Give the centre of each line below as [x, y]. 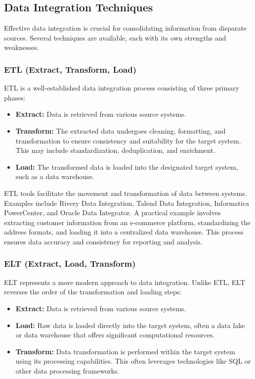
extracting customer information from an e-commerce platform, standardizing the [127, 222]
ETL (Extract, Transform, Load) [70, 69]
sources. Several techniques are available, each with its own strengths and [115, 37]
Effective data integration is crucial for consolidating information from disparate [126, 28]
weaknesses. [21, 47]
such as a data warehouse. [55, 176]
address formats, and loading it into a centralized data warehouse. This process [124, 232]
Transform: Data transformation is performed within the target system [125, 351]
